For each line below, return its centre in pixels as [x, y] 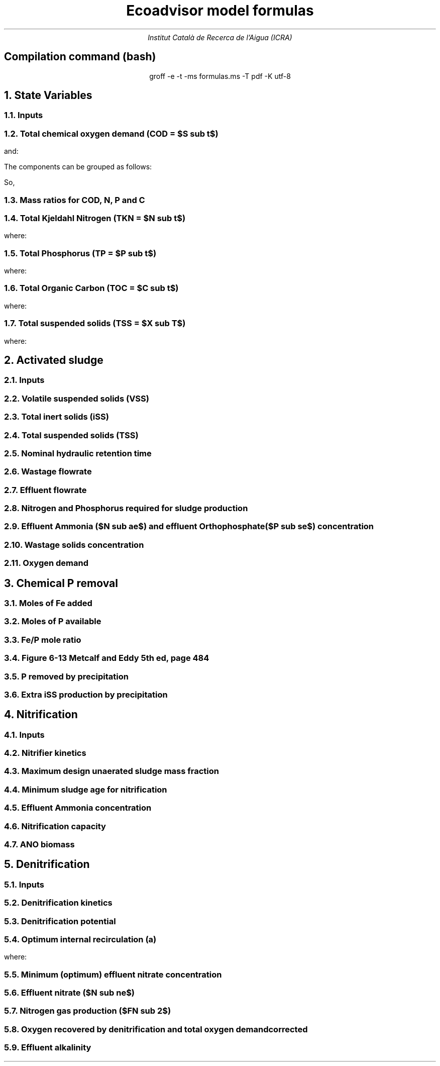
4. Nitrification [41, 715]
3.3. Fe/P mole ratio [43, 640]
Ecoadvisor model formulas [220, 11]
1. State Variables [48, 95]
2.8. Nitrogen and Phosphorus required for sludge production [126, 508]
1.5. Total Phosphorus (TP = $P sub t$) [80, 253]
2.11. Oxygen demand [46, 563]
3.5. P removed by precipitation [66, 676]
